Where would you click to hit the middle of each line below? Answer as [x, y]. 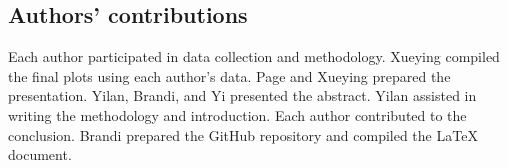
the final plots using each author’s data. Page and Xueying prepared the [229, 75]
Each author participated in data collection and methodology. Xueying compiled [254, 56]
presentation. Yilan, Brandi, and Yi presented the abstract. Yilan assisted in [242, 95]
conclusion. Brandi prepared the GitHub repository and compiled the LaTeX [243, 134]
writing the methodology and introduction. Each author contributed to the [237, 114]
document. [40, 154]
